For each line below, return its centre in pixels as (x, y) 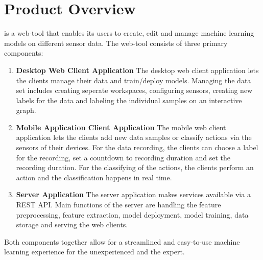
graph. (26, 110)
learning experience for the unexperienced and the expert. (94, 252)
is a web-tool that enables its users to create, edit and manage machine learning (129, 33)
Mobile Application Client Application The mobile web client (121, 127)
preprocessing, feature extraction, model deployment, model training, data (132, 214)
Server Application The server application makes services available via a (133, 194)
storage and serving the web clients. (72, 224)
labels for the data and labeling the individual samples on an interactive (129, 100)
